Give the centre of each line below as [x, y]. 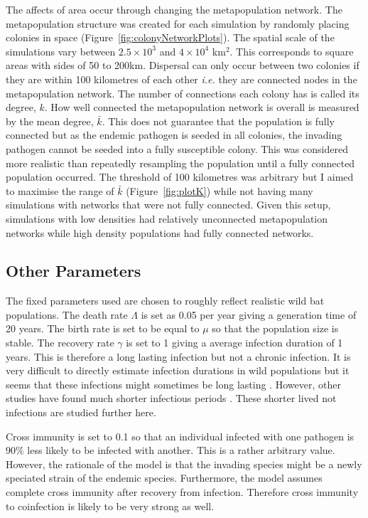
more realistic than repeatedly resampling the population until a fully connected [180, 163]
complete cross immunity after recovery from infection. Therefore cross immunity [182, 492]
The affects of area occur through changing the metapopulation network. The [174, 9]
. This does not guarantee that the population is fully [218, 121]
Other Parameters [74, 271]
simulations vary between [61, 51]
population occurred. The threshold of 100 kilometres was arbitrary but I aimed [180, 177]
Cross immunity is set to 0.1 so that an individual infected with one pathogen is [180, 436]
